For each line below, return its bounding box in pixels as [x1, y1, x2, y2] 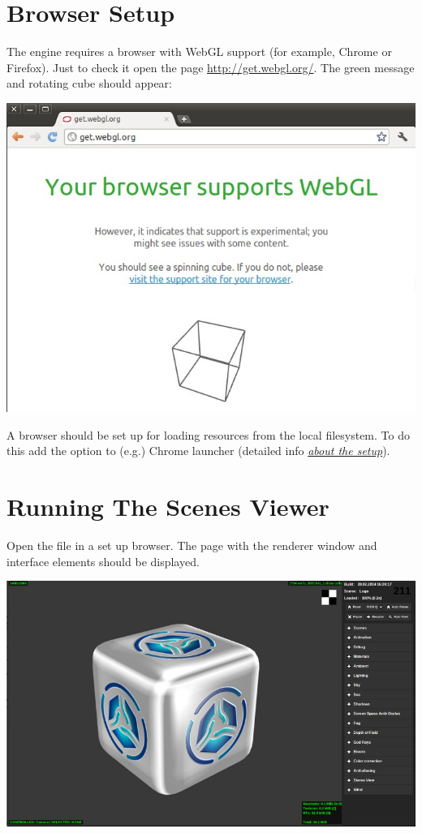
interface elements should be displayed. [6, 552, 200, 569]
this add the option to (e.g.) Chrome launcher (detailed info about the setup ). [6, 442, 390, 459]
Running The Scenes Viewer [6, 490, 329, 523]
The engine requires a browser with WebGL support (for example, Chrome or [6, 43, 392, 60]
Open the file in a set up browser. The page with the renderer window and [6, 537, 377, 554]
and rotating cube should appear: [6, 75, 172, 92]
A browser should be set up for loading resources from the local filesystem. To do [6, 426, 410, 443]
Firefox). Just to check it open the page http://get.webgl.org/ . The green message [6, 58, 415, 75]
